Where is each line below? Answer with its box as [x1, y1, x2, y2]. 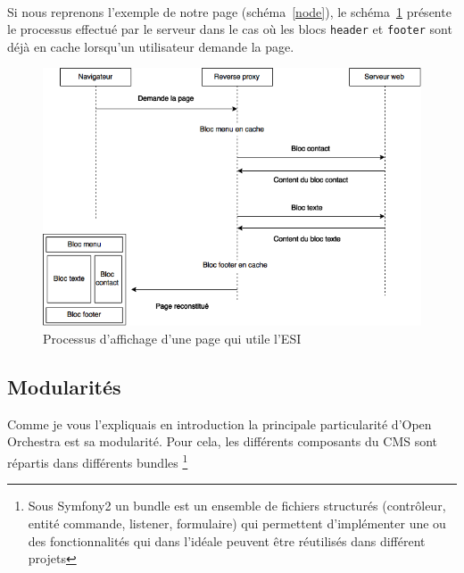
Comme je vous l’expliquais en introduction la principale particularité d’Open [7, 414, 432, 433]
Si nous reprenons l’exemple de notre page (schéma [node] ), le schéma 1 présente [7, 2, 452, 21]
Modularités [7, 373, 121, 401]
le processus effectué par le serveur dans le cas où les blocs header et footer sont [7, 20, 452, 38]
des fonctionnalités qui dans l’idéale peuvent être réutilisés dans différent [28, 531, 426, 550]
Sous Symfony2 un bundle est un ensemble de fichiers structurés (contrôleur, [28, 496, 446, 515]
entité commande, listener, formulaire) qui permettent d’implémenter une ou [28, 513, 446, 532]
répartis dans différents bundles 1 [7, 451, 188, 471]
